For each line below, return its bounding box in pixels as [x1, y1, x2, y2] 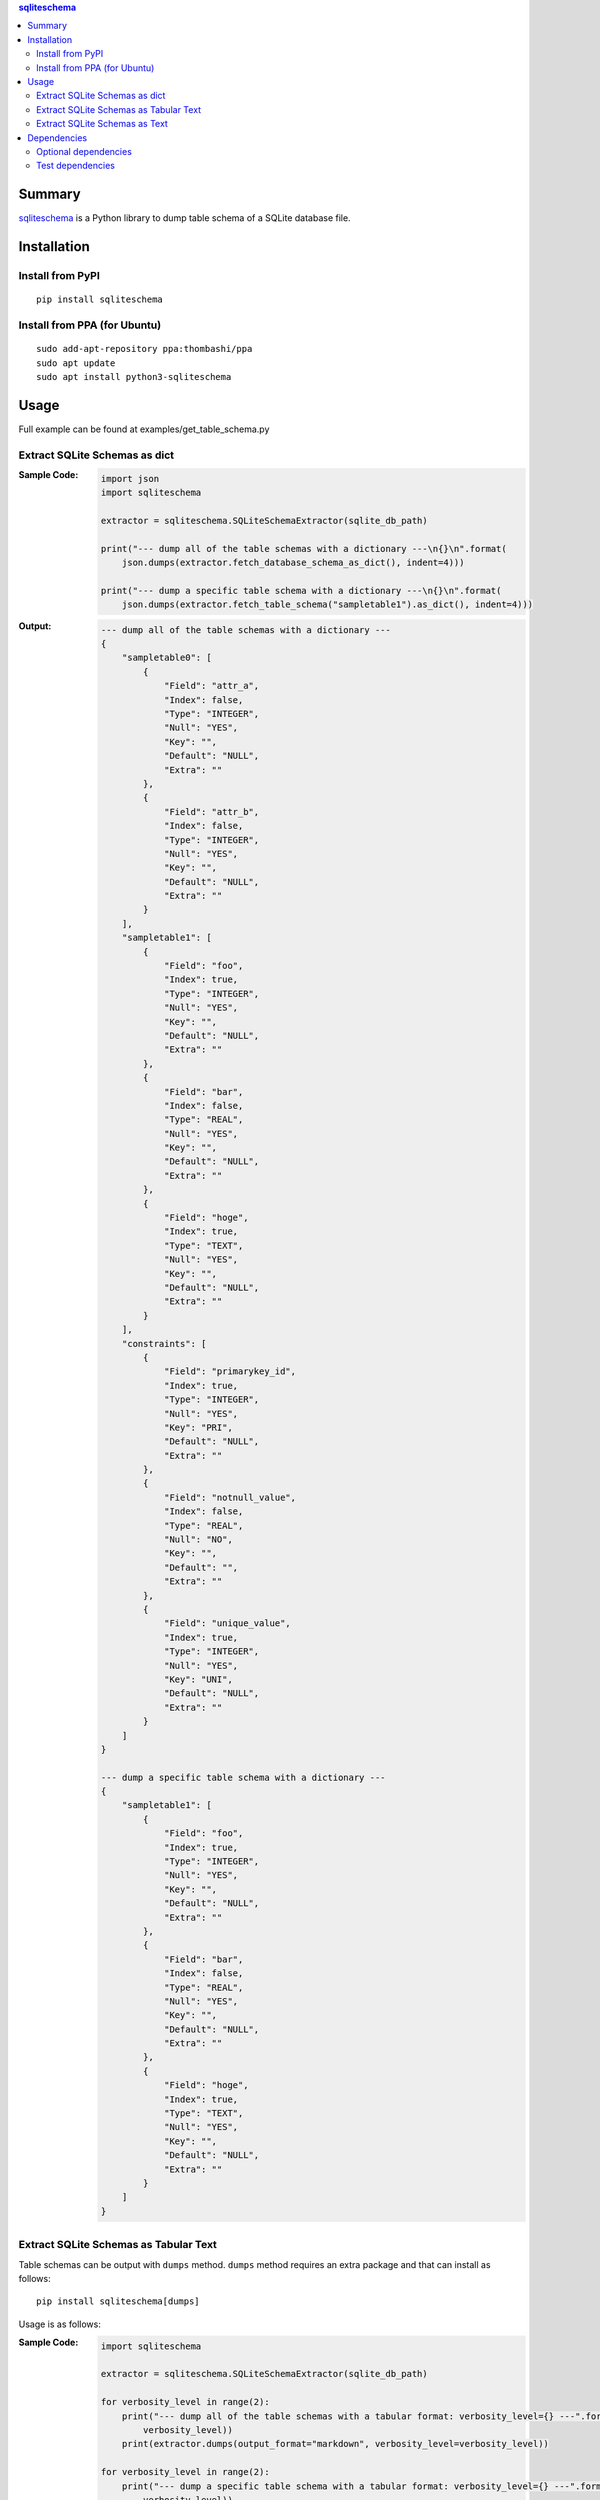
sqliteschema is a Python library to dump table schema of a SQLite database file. [18, 212, 351, 224]
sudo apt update [36, 357, 116, 369]
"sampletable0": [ [121, 652, 212, 664]
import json [100, 473, 160, 484]
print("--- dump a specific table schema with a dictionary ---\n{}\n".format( [100, 585, 502, 596]
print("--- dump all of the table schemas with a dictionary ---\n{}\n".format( [100, 543, 507, 554]
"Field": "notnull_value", [163, 1491, 297, 1503]
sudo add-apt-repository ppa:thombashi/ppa [36, 343, 253, 355]
